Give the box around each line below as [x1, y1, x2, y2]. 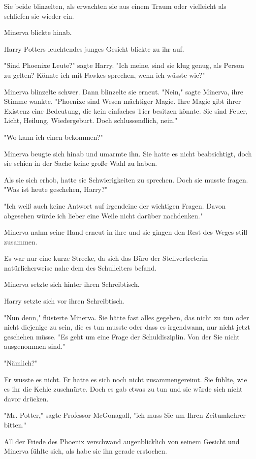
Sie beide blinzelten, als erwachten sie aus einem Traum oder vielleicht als [4, 1, 226, 11]
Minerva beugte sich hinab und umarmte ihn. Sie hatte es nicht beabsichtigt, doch [4, 148, 252, 158]
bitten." [4, 420, 27, 429]
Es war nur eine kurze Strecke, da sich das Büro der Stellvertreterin [4, 253, 208, 263]
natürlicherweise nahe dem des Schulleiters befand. [4, 262, 157, 273]
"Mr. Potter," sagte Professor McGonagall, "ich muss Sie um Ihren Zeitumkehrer [4, 410, 246, 420]
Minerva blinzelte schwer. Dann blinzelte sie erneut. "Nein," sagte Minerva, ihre [4, 86, 243, 96]
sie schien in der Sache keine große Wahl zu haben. [4, 158, 157, 168]
